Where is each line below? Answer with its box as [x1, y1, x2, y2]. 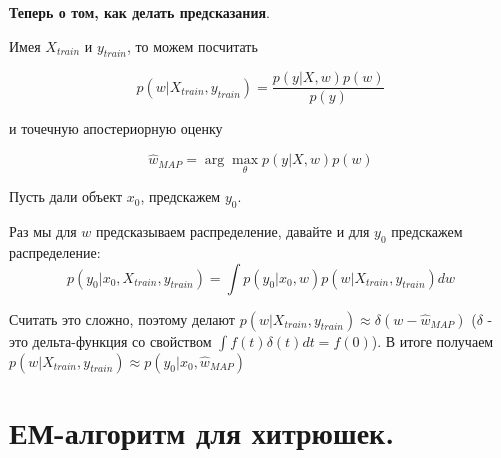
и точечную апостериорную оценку [9, 118, 223, 139]
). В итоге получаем [371, 330, 494, 351]
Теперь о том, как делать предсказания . [9, 2, 270, 22]
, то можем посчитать [127, 35, 258, 56]
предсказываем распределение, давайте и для [96, 221, 370, 242]
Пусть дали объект [9, 186, 123, 207]
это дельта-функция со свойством [9, 330, 212, 351]
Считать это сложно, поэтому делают [9, 308, 235, 329]
